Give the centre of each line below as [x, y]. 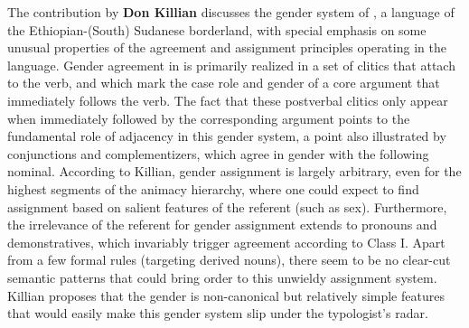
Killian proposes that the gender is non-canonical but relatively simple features [226, 295]
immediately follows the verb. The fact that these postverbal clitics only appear [228, 100]
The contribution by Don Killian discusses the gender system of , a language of [231, 12]
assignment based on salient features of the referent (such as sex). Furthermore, [227, 206]
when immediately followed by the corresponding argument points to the [209, 118]
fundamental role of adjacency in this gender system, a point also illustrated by [227, 136]
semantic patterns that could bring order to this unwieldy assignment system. [222, 277]
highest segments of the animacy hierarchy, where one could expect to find [213, 188]
